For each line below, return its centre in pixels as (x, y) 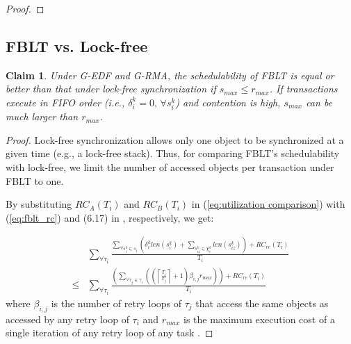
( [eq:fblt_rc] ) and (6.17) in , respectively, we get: (110, 217)
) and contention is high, (228, 102)
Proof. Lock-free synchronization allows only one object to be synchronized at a (175, 139)
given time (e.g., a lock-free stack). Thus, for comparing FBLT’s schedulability (173, 153)
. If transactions (303, 89)
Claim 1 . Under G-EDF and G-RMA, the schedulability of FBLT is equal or (170, 75)
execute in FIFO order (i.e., (65, 102)
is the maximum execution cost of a (259, 319)
